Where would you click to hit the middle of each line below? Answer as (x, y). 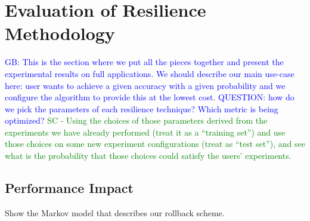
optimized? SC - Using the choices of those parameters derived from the (136, 120)
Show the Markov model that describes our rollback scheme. (115, 212)
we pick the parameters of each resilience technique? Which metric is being (142, 108)
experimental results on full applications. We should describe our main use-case (150, 73)
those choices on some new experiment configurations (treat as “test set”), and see (155, 144)
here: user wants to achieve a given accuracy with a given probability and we (145, 85)
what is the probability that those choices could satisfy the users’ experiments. (148, 156)
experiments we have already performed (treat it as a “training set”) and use (145, 132)
